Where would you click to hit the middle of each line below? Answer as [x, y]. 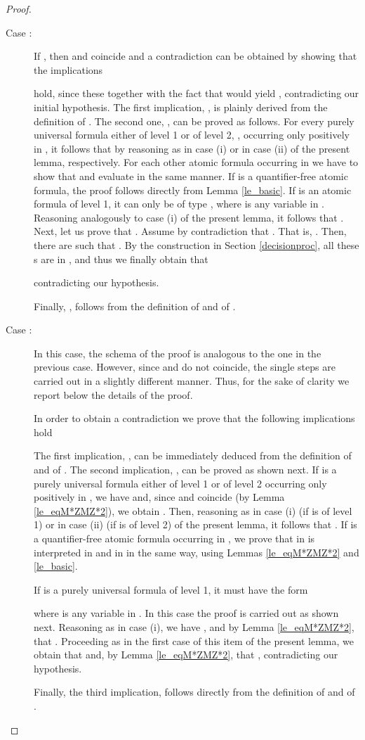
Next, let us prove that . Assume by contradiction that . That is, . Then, [190, 231]
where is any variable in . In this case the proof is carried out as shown [186, 613]
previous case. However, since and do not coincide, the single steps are [185, 367]
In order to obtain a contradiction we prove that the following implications [194, 418]
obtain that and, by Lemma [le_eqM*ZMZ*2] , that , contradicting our [186, 655]
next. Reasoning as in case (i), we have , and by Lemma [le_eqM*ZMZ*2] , [194, 626]
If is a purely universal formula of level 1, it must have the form [171, 589]
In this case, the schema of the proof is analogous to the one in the [178, 353]
